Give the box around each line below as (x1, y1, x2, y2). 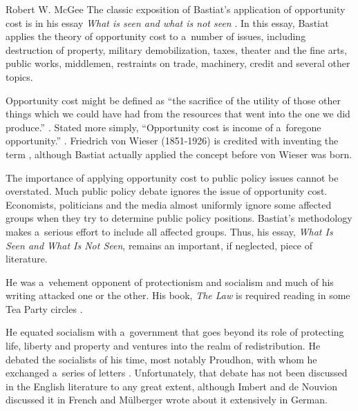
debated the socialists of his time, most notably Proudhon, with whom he (6, 352, 317, 366)
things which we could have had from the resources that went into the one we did (6, 106, 350, 121)
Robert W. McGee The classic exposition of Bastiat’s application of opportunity (6, 2, 346, 16)
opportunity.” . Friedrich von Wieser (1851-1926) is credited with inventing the (6, 133, 339, 148)
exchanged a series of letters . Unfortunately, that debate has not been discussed (6, 365, 348, 380)
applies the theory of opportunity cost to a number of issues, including (6, 29, 306, 44)
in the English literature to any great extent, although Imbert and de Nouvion (6, 379, 337, 393)
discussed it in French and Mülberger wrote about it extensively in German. (6, 392, 328, 407)
